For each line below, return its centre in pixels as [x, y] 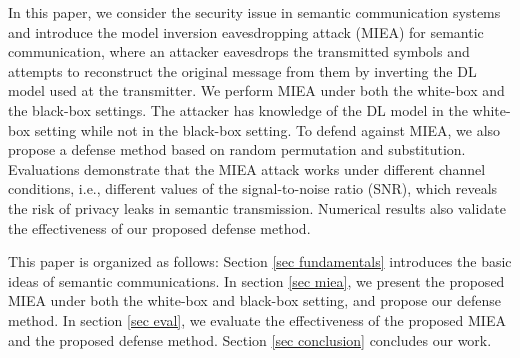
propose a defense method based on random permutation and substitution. [237, 149]
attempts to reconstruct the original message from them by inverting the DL [242, 70]
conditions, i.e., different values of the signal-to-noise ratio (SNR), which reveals [253, 188]
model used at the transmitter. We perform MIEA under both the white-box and [256, 90]
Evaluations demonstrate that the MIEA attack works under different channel [247, 168]
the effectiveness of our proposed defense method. [159, 227]
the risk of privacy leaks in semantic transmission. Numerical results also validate [257, 207]
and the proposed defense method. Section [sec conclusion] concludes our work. [250, 339]
